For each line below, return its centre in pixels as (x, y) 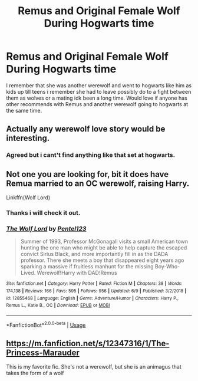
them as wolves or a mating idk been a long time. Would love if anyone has (97, 98)
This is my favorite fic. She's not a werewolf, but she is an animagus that (94, 367)
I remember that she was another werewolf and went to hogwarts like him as (99, 85)
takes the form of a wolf (35, 373)
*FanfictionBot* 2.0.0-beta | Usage (46, 324)
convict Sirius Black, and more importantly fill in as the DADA (94, 254)
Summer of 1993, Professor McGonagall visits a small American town (104, 242)
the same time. (24, 110)
